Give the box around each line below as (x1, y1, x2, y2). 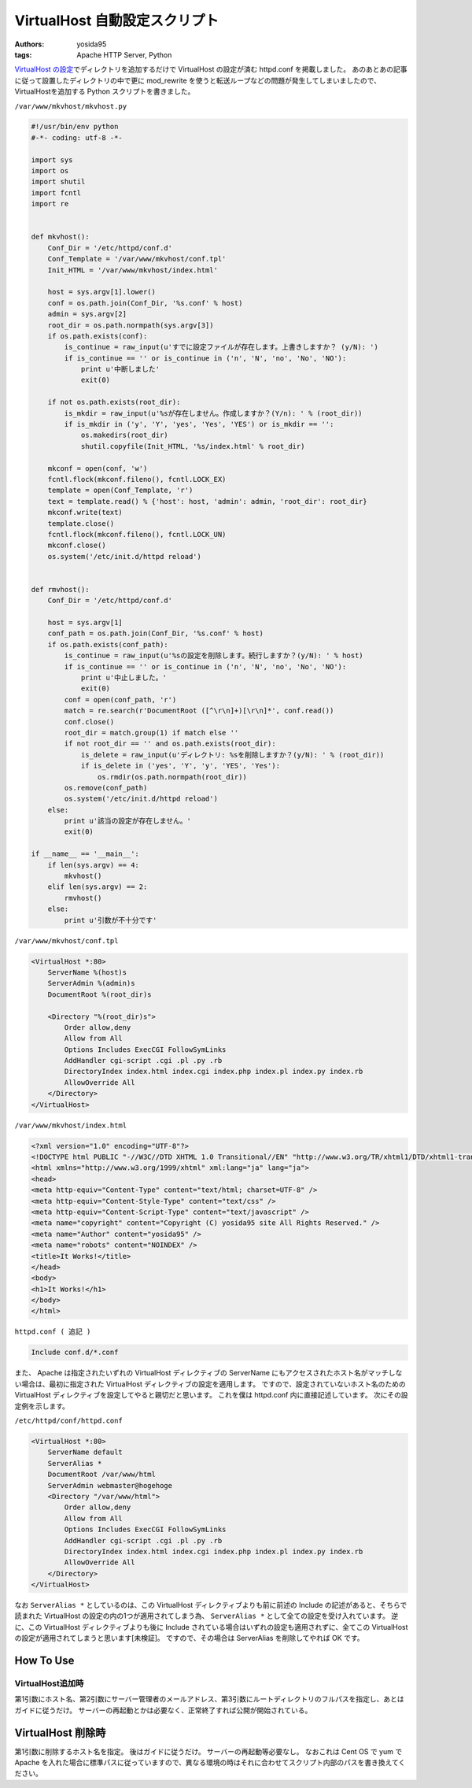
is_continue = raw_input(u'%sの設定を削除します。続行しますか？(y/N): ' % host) (64, 651, 363, 661)
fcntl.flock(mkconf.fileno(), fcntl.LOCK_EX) (47, 475, 227, 483)
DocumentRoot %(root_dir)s (47, 990, 153, 999)
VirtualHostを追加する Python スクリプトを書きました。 (14, 87, 195, 96)
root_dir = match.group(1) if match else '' (64, 728, 239, 737)
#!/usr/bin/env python (31, 122, 119, 131)
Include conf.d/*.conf (31, 1348, 119, 1357)
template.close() (47, 519, 115, 528)
